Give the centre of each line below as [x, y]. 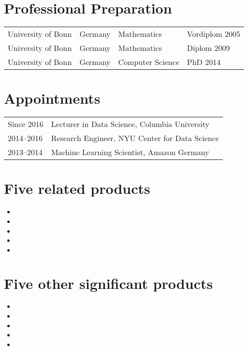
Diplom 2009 [208, 48]
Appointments [52, 98]
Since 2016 [26, 124]
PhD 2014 [204, 62]
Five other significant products [109, 283]
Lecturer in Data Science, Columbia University [130, 124]
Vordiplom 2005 [214, 34]
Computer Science [149, 62]
